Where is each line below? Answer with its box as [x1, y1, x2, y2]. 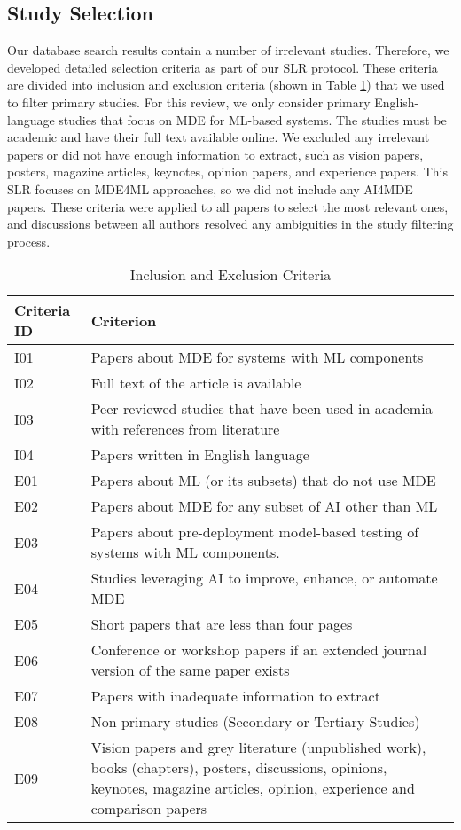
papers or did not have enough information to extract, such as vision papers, [7, 145, 424, 163]
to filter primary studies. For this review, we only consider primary [7, 92, 371, 111]
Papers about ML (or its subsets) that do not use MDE [90, 470, 436, 491]
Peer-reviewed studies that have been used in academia [90, 398, 433, 419]
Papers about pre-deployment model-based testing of [90, 521, 419, 543]
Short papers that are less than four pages [90, 614, 353, 635]
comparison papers [90, 798, 207, 819]
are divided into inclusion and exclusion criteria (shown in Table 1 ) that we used [7, 75, 445, 94]
